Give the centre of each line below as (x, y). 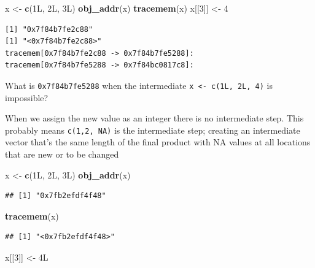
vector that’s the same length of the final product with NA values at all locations (158, 142)
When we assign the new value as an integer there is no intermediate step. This (154, 118)
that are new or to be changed (62, 154)
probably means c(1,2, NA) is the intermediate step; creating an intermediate (153, 130)
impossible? (27, 97)
